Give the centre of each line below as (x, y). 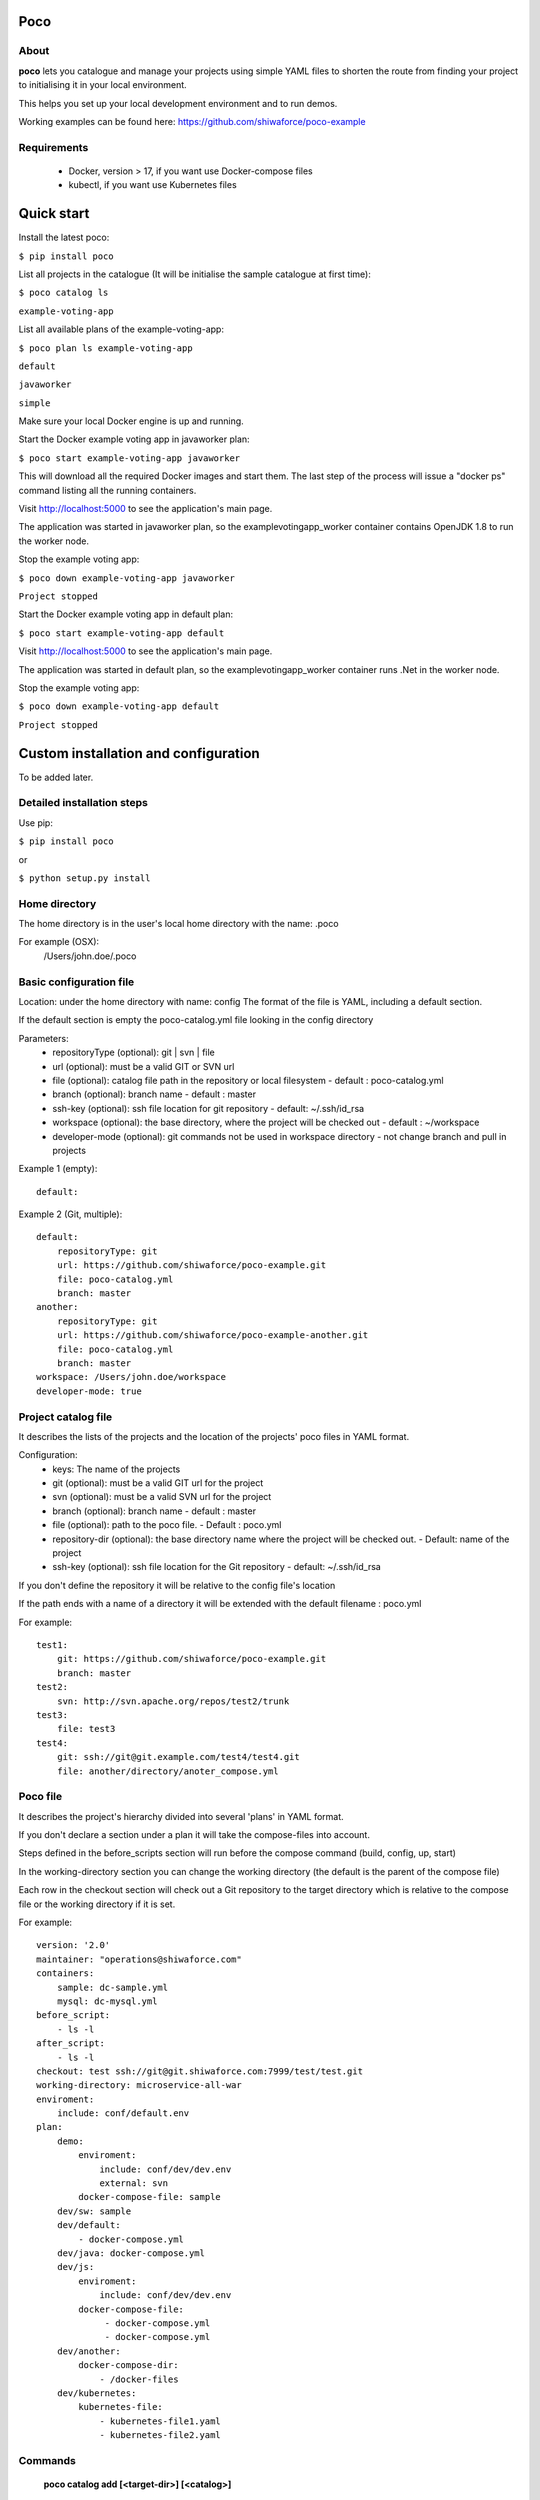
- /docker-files (139, 2379)
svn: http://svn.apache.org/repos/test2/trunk (173, 1701)
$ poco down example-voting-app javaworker (126, 578)
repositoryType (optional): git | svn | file (133, 1052)
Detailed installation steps (83, 803)
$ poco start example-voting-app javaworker (129, 458)
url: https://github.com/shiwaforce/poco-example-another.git (212, 1335)
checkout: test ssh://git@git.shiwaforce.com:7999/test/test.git (200, 2071)
